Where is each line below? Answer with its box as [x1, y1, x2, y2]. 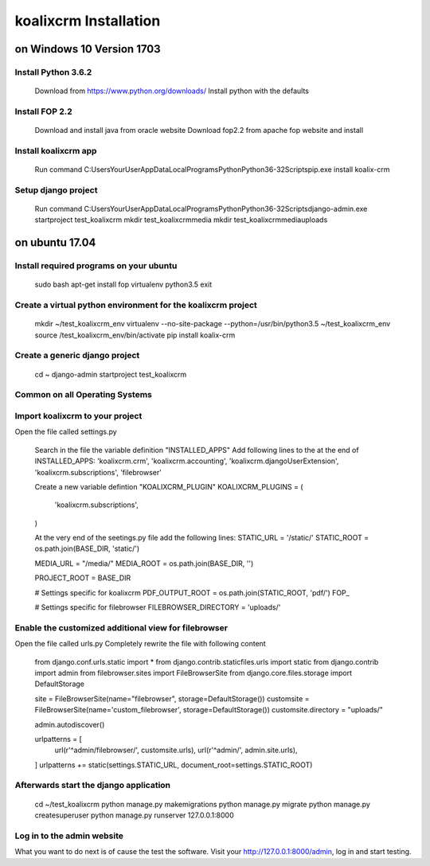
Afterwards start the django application [14, 780, 171, 791]
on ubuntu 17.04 [14, 236, 96, 250]
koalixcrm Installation [14, 12, 161, 29]
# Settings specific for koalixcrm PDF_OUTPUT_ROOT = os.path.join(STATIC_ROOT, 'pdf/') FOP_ [34, 587, 350, 597]
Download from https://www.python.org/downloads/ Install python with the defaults [34, 86, 310, 96]
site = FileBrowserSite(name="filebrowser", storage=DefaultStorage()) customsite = [34, 693, 310, 704]
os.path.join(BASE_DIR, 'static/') [34, 544, 140, 553]
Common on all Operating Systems [14, 389, 153, 400]
